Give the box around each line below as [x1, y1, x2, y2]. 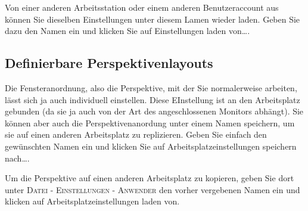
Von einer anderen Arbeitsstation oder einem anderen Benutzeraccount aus [5, 1, 279, 13]
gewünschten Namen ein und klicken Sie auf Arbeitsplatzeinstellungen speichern [5, 139, 297, 152]
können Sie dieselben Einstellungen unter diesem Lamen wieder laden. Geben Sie [5, 13, 300, 25]
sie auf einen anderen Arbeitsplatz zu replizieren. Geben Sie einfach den [5, 128, 267, 141]
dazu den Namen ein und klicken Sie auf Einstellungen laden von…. [5, 24, 250, 37]
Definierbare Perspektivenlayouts [5, 54, 213, 72]
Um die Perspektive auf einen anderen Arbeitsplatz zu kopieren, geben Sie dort [5, 172, 294, 184]
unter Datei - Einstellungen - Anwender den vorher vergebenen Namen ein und [5, 183, 300, 196]
